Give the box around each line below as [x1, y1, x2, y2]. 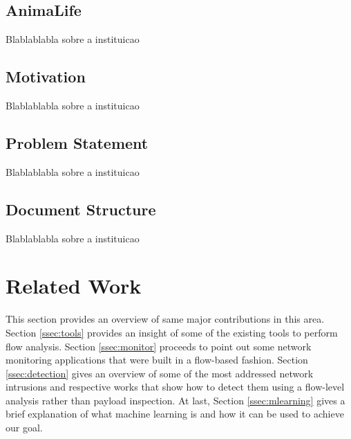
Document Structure [6, 198, 156, 219]
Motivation [6, 66, 86, 87]
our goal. [6, 420, 43, 435]
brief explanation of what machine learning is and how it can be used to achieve [6, 406, 344, 421]
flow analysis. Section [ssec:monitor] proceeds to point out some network [6, 339, 312, 353]
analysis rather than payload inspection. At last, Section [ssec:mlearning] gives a [6, 393, 345, 407]
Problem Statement [6, 132, 149, 153]
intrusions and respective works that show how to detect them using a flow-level [6, 379, 345, 394]
